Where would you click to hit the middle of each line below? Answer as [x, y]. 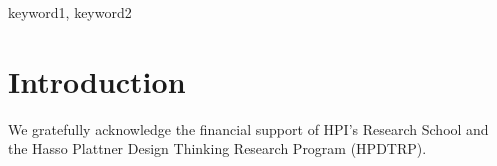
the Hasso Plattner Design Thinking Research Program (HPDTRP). [217, 148]
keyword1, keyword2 [70, 12]
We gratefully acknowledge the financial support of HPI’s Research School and [248, 128]
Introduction [97, 80]
